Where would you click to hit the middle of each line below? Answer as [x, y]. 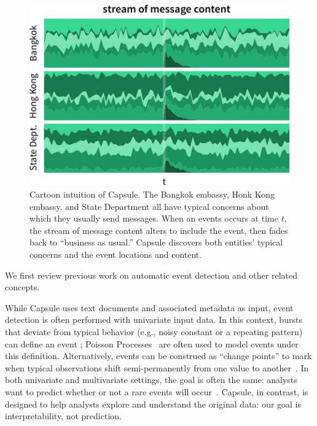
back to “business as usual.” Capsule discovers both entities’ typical [156, 242]
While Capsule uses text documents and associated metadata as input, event [149, 307]
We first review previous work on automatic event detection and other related [151, 275]
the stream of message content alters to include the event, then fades [159, 230]
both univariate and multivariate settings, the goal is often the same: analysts [151, 380]
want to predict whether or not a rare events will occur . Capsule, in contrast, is [157, 391]
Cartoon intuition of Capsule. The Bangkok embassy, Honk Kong [152, 194]
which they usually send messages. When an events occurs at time [154, 218]
